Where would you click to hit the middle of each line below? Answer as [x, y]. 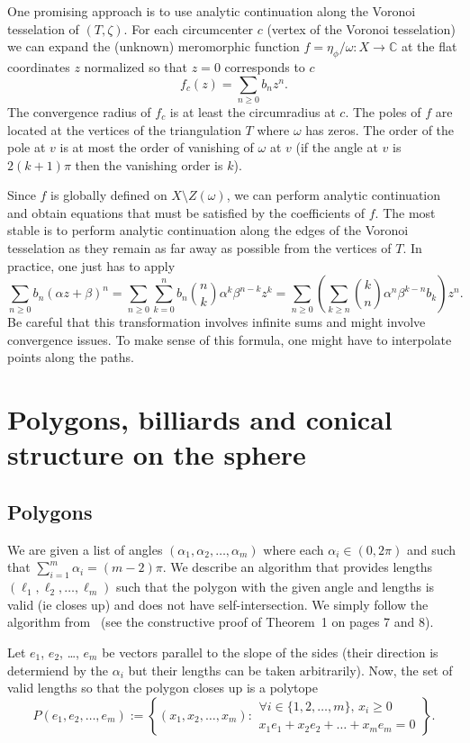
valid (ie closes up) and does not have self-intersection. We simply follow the [218, 604]
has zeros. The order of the [380, 129]
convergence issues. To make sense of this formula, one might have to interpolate [230, 339]
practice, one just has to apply [91, 265]
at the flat [429, 46]
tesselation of [43, 28]
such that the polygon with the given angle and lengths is [276, 587]
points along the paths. [71, 357]
